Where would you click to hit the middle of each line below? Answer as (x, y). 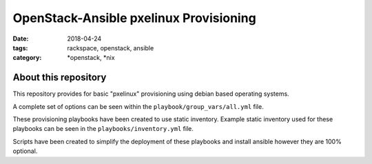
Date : (21, 39)
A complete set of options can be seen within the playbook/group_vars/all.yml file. (138, 106)
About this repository (60, 78)
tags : (20, 48)
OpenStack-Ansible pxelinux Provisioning (134, 18)
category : (27, 58)
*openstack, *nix (91, 58)
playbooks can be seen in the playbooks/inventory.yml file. (103, 129)
